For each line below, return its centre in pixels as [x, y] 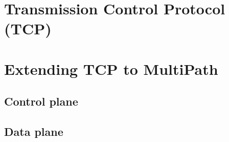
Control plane [41, 101]
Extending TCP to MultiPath [111, 68]
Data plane [34, 131]
